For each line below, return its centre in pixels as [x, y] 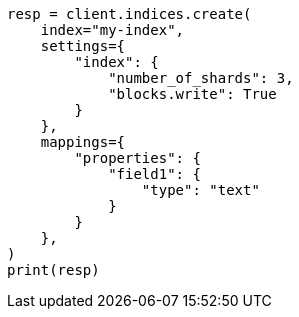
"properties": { [137, 158]
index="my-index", [112, 30]
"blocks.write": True [192, 94]
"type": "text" [200, 190]
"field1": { [154, 174]
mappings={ [83, 142]
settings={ [83, 46]
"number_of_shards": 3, [201, 78]
